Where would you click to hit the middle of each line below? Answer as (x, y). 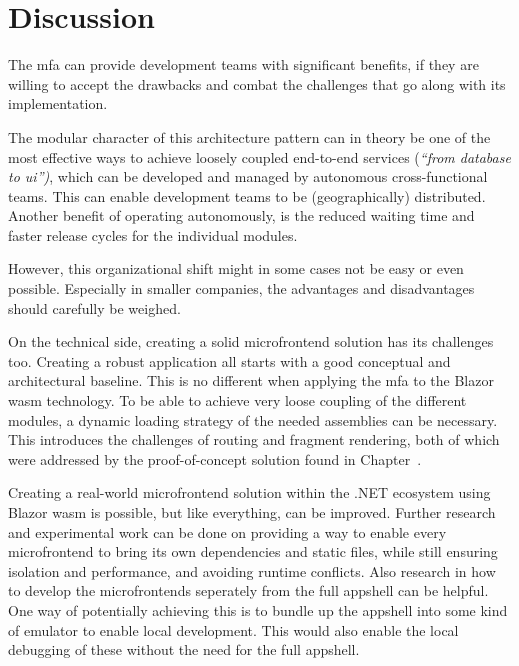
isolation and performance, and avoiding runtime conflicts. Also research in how (252, 570)
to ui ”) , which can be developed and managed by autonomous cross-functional (248, 176)
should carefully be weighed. (94, 307)
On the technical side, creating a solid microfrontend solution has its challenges (251, 341)
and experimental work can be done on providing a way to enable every (227, 531)
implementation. (58, 103)
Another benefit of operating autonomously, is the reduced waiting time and (241, 215)
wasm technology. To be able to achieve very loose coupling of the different (237, 400)
